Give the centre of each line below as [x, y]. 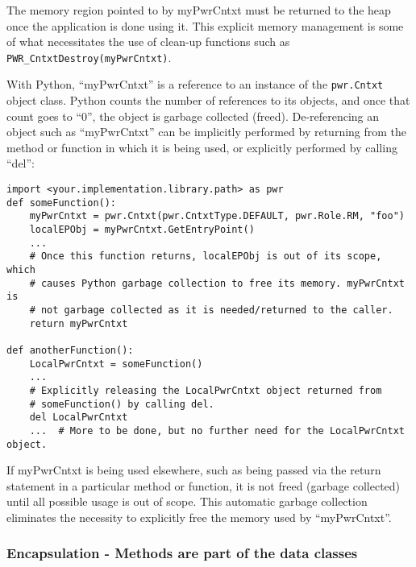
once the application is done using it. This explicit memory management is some [205, 25]
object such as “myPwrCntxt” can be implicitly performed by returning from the [207, 132]
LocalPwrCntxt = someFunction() [116, 364]
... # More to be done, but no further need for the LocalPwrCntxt [217, 430]
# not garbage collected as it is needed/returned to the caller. [211, 310]
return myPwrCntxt [79, 323]
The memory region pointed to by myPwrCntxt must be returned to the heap [199, 10]
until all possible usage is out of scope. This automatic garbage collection [187, 501]
